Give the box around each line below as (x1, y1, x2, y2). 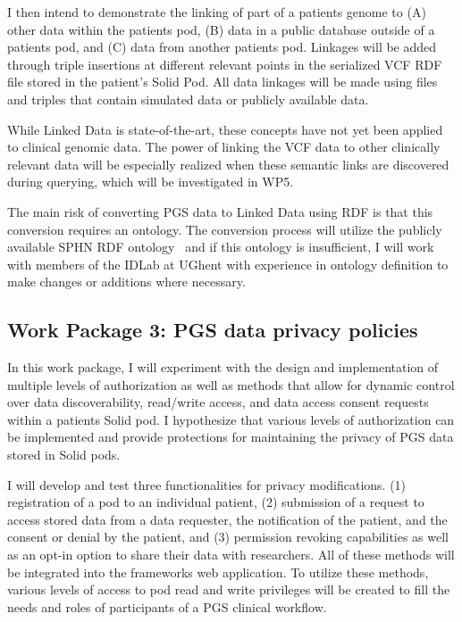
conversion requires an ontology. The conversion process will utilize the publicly (7, 220, 442, 238)
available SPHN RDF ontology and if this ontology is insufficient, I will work (7, 237, 434, 256)
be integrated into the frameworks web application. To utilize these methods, (7, 562, 429, 581)
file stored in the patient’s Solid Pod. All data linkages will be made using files (7, 72, 438, 91)
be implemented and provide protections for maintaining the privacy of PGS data (7, 427, 454, 446)
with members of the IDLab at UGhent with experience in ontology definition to (7, 254, 449, 273)
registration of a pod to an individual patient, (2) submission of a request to (7, 493, 424, 511)
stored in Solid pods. (7, 445, 121, 464)
